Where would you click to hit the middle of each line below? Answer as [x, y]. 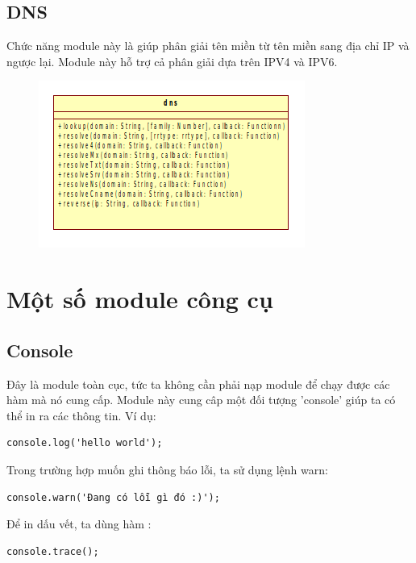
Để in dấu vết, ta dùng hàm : [79, 524]
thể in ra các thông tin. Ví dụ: [81, 415]
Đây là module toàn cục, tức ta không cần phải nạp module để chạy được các [198, 384]
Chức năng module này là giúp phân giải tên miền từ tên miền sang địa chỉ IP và [208, 46]
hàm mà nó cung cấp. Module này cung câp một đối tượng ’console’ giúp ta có [201, 400]
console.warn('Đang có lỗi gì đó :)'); [113, 497]
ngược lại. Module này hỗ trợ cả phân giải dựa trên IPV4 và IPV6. [172, 61]
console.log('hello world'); [85, 443]
